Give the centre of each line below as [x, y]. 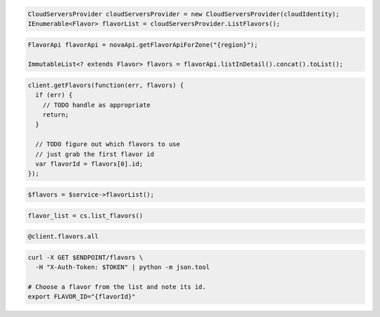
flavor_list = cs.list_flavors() [85, 215]
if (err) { [54, 95]
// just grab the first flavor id [95, 154]
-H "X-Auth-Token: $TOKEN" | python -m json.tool [123, 267]
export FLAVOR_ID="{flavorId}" [82, 297]
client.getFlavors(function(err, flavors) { [106, 85]
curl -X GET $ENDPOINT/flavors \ [85, 257]
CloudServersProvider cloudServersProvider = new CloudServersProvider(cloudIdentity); [184, 14]
